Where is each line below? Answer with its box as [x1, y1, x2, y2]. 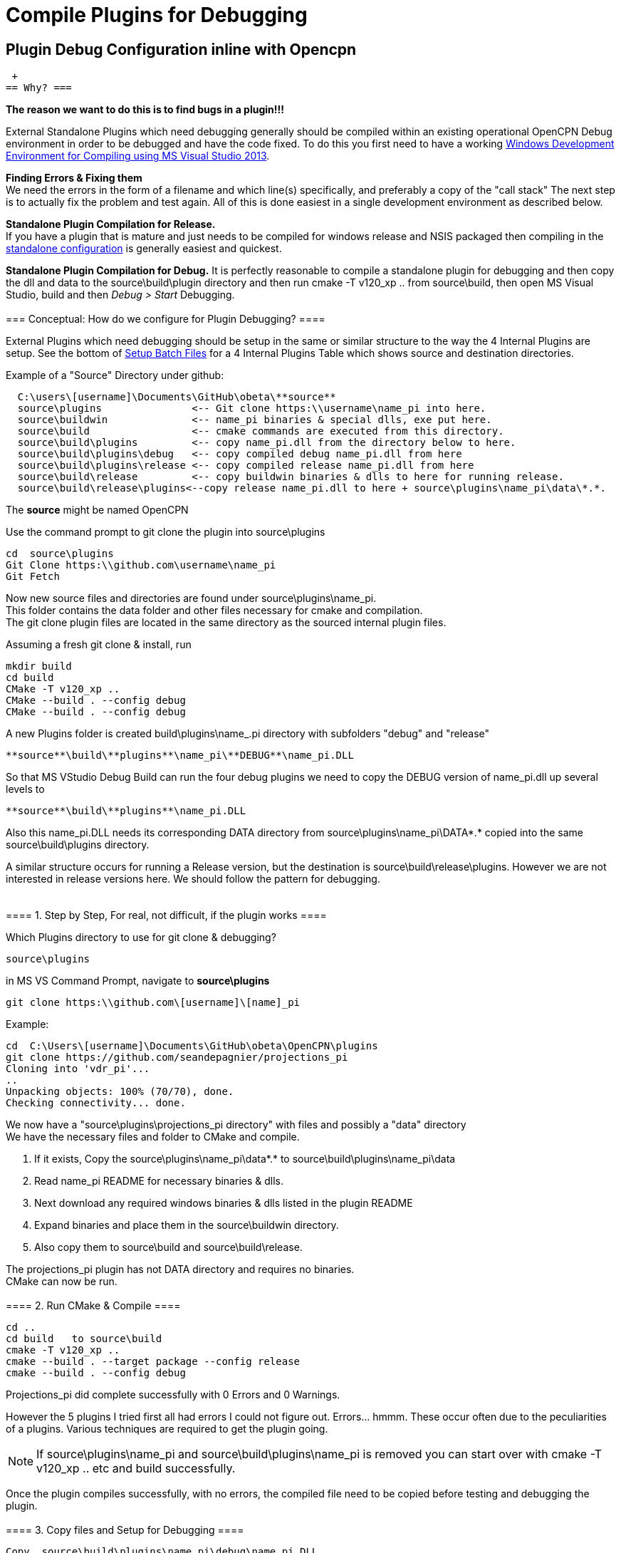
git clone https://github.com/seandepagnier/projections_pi [6, 1051, 348, 1064]
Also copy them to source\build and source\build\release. [34, 1241, 303, 1254]
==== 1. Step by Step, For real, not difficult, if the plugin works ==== [6, 909, 327, 922]
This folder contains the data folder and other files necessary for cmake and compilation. [6, 604, 423, 617]
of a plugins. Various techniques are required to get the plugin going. [6, 1423, 328, 1435]
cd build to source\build [6, 1333, 162, 1345]
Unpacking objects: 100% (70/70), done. [6, 1086, 234, 1098]
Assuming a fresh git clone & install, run [6, 638, 192, 651]
